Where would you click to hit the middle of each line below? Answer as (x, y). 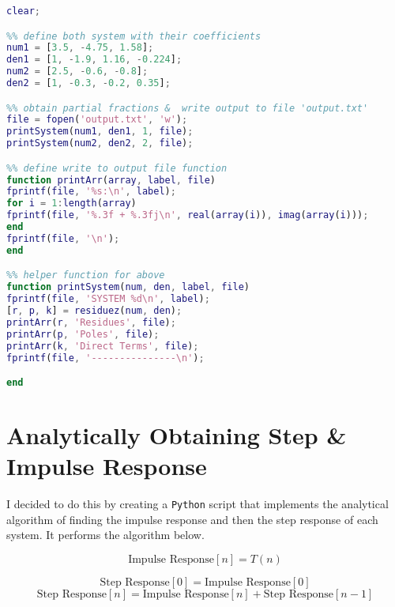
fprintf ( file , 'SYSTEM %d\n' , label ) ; (108, 299)
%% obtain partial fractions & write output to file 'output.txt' (188, 108)
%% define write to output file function (117, 168)
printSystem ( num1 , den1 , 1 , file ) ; (100, 132)
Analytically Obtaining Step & (177, 435)
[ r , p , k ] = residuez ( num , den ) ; (94, 311)
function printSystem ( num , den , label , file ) (128, 287)
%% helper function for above (86, 275)
